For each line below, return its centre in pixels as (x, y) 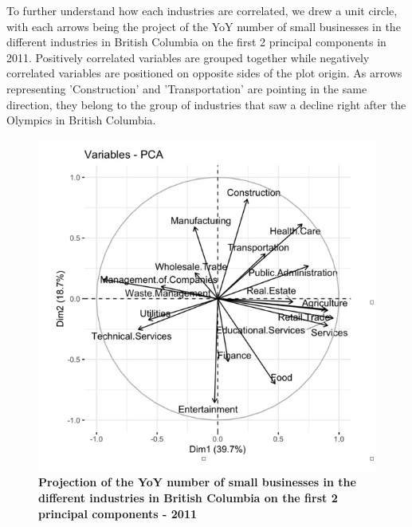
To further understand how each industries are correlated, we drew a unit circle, (202, 10)
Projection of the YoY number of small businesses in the (197, 482)
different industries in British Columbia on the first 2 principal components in (196, 42)
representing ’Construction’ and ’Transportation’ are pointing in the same (187, 88)
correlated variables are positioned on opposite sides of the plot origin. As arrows (204, 73)
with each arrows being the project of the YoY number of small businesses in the (204, 26)
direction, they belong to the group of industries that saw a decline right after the (206, 104)
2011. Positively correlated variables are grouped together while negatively (188, 57)
